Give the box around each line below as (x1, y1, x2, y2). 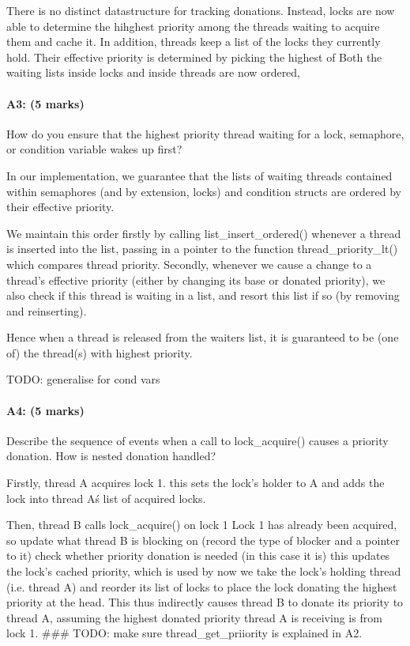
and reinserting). (6, 302, 87, 319)
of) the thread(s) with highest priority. (6, 344, 193, 361)
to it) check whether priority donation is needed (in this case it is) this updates (6, 547, 390, 564)
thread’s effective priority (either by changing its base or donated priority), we (6, 271, 386, 288)
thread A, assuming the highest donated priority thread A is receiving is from (6, 609, 382, 625)
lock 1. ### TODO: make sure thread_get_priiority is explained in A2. (6, 625, 363, 641)
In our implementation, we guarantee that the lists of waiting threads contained (6, 167, 393, 183)
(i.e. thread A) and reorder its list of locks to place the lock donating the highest (6, 578, 397, 595)
